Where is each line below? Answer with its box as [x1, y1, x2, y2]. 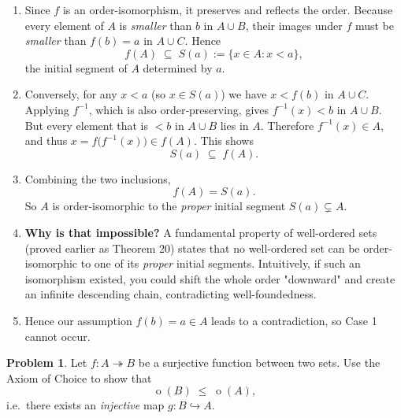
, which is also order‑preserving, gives [88, 101, 269, 117]
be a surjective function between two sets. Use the [138, 354, 381, 371]
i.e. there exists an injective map [6, 397, 165, 413]
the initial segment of [24, 59, 128, 76]
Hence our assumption [24, 312, 132, 328]
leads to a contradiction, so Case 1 [211, 312, 377, 328]
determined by [143, 59, 213, 76]
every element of [24, 17, 104, 33]
